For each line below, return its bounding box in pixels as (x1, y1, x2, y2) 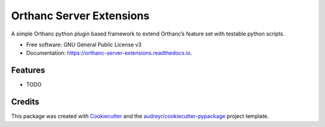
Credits (11, 97, 40, 107)
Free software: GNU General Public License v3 (26, 41, 142, 48)
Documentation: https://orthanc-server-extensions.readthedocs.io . (26, 49, 193, 57)
